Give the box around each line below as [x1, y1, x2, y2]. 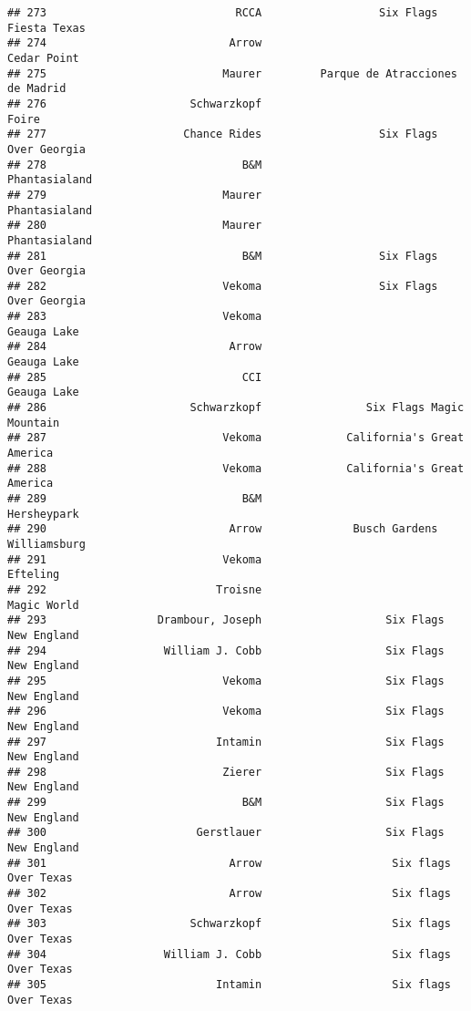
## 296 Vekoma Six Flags [7, 705, 445, 718]
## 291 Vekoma [7, 552, 262, 566]
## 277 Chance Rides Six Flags [7, 128, 438, 141]
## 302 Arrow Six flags [7, 887, 451, 901]
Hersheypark [7, 507, 79, 521]
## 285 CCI [7, 370, 262, 384]
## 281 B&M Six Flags [7, 249, 438, 263]
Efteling [7, 568, 60, 582]
